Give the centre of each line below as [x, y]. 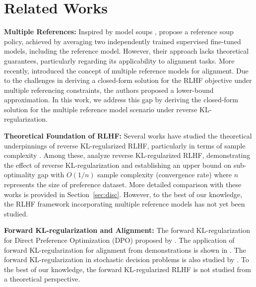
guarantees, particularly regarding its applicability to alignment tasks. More [119, 60]
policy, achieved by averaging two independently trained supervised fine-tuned [123, 41]
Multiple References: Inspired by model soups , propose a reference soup [119, 32]
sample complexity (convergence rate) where [165, 175]
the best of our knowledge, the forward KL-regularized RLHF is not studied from [128, 269]
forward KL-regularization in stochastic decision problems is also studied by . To [127, 259]
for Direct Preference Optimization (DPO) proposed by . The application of [119, 240]
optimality [20, 175]
